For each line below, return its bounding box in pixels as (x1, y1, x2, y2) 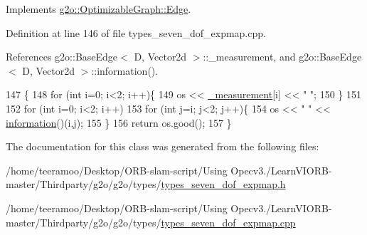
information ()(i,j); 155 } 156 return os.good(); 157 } (6, 115, 232, 130)
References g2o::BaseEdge (6, 49, 118, 64)
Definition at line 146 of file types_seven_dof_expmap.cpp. (6, 25, 266, 40)
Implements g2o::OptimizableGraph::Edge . (6, 1, 191, 16)
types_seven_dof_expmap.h (161, 177, 286, 192)
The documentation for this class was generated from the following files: (6, 139, 319, 154)
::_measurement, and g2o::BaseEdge (203, 49, 362, 64)
